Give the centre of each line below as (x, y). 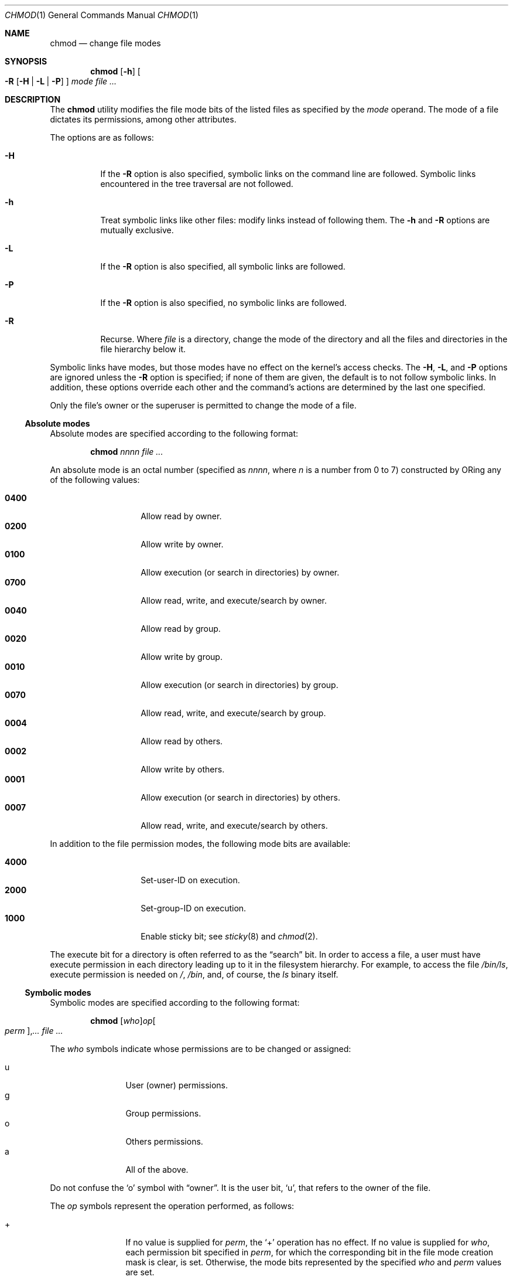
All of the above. (157, 1170)
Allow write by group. (182, 657)
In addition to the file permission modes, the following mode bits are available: (200, 844)
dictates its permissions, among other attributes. (143, 119)
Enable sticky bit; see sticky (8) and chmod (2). (229, 936)
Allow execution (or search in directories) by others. (240, 797)
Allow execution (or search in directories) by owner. (240, 572)
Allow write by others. (183, 769)
